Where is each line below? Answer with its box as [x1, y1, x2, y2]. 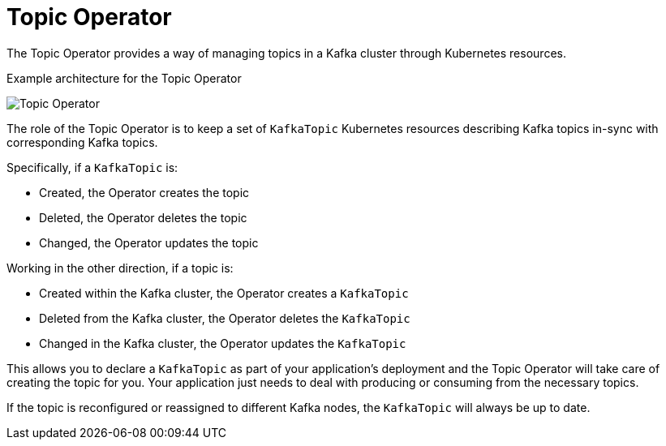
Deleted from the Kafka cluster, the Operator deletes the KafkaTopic [39, 311, 410, 325]
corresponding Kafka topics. [6, 135, 158, 149]
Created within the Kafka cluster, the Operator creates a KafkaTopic [39, 285, 409, 300]
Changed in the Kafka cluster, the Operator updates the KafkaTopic [39, 336, 406, 350]
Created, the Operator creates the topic [39, 185, 250, 199]
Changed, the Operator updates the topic [39, 235, 259, 250]
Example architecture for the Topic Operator [6, 71, 242, 85]
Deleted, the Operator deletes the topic [39, 210, 247, 225]
